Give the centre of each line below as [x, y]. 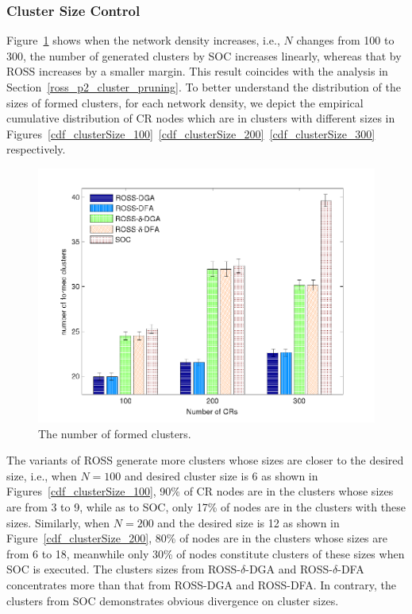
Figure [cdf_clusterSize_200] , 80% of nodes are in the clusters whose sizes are [197, 538]
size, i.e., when [42, 475]
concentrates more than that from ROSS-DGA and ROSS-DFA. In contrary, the [201, 585]
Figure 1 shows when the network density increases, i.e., [143, 40]
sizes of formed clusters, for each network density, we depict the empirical [185, 102]
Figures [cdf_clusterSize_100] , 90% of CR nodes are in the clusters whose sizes [200, 491]
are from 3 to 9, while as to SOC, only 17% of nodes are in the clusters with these [206, 507]
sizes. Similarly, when [58, 522]
